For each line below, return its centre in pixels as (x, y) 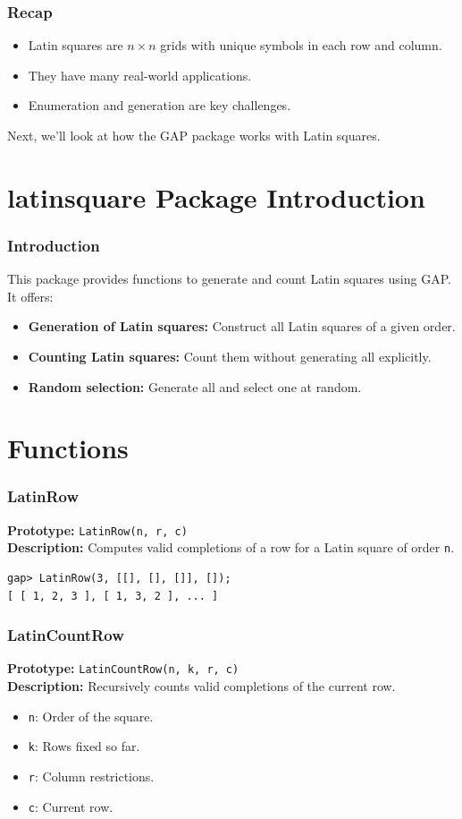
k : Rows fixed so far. (84, 746)
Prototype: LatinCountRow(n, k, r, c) (123, 668)
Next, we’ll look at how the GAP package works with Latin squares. (194, 135)
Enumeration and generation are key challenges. (160, 105)
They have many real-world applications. (140, 75)
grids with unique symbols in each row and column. (301, 45)
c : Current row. (71, 806)
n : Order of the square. (91, 716)
